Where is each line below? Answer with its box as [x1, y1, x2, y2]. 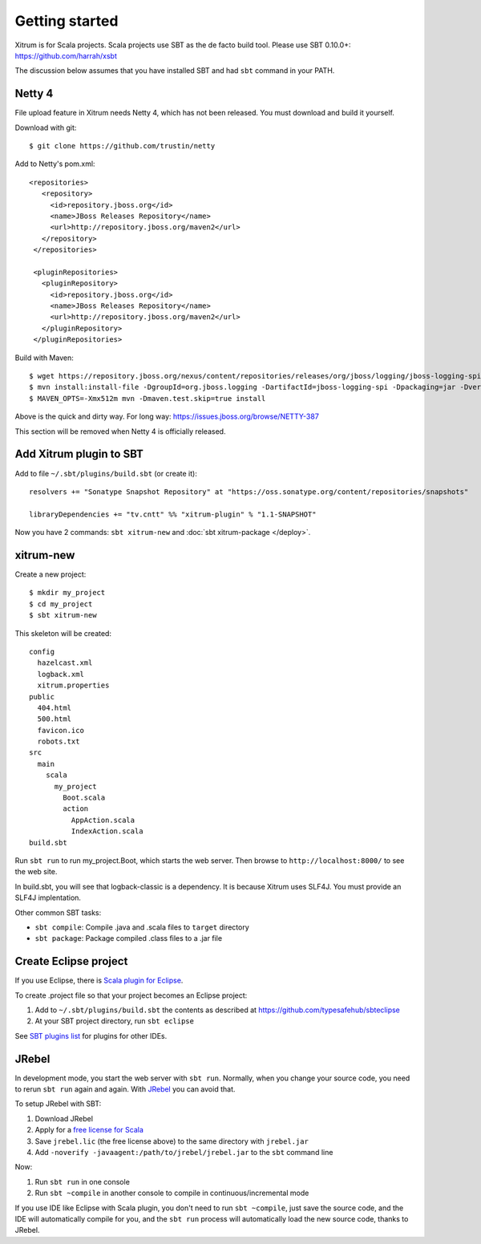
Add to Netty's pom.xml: [14, 159, 95, 168]
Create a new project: [14, 569, 87, 579]
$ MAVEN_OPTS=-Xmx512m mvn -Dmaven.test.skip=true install [29, 394, 266, 403]
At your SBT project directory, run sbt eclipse [34, 1016, 194, 1026]
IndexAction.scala [71, 827, 143, 836]
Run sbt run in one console [34, 1177, 130, 1186]
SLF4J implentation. [14, 893, 82, 902]
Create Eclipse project [14, 954, 128, 968]
